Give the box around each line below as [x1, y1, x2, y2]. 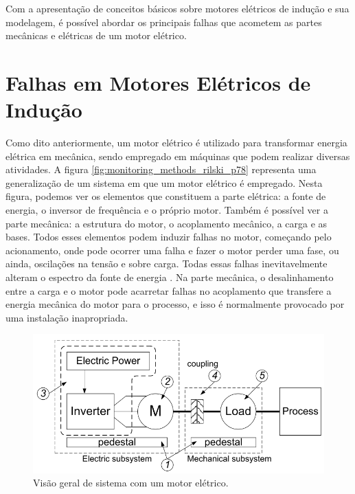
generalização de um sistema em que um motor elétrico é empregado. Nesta [5, 175, 323, 190]
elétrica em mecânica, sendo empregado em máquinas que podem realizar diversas [5, 148, 350, 163]
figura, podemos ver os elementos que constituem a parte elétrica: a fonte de [5, 189, 326, 203]
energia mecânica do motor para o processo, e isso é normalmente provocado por [5, 297, 345, 311]
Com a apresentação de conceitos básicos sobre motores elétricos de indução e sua [5, 1, 350, 15]
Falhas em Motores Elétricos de [5, 68, 311, 96]
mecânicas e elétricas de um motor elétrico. [5, 28, 187, 43]
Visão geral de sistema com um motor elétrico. [33, 475, 229, 490]
